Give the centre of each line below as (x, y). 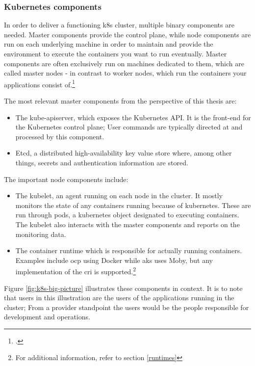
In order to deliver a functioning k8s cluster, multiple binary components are (119, 25)
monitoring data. (41, 234)
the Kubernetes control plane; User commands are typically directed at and (129, 127)
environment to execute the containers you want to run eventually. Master (115, 53)
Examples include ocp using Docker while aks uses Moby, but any (114, 260)
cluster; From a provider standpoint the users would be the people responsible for (127, 307)
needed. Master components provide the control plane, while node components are (127, 34)
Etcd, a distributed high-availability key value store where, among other (124, 153)
